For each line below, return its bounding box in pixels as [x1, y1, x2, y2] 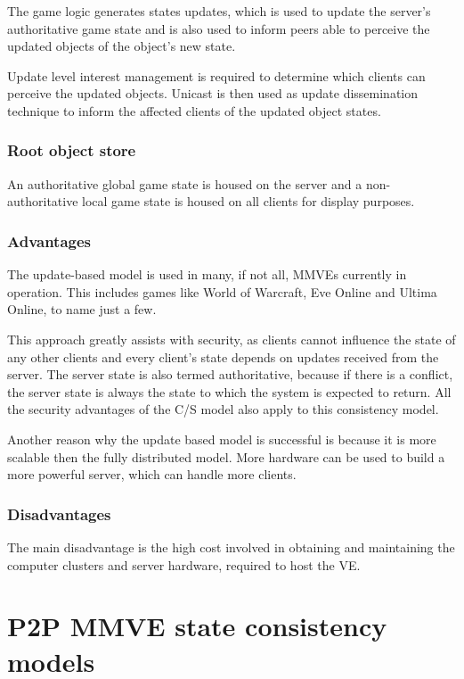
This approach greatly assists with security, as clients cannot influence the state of [7, 329, 456, 348]
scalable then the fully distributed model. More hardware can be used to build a [7, 447, 445, 466]
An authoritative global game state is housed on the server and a [7, 174, 362, 193]
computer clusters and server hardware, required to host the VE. [7, 555, 361, 574]
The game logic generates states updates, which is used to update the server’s [7, 2, 431, 20]
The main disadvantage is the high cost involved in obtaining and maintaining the [7, 537, 455, 556]
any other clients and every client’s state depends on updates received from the [7, 347, 439, 366]
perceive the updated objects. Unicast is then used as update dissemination [7, 84, 419, 103]
